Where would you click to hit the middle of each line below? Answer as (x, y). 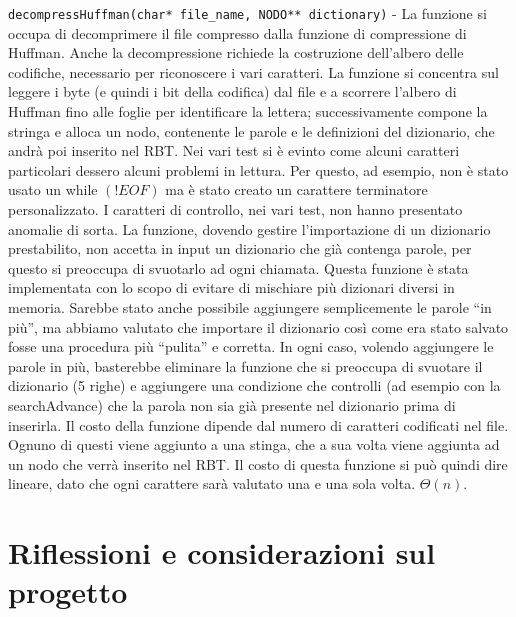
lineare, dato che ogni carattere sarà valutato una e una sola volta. (212, 483)
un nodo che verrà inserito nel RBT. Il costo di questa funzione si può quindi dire (258, 463)
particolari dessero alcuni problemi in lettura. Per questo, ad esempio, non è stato (258, 169)
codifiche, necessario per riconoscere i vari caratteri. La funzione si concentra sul (253, 71)
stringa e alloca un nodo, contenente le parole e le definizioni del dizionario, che (251, 130)
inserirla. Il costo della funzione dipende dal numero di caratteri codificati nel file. (258, 424)
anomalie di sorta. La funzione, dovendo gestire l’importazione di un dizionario (249, 228)
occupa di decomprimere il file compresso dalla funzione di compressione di (237, 32)
